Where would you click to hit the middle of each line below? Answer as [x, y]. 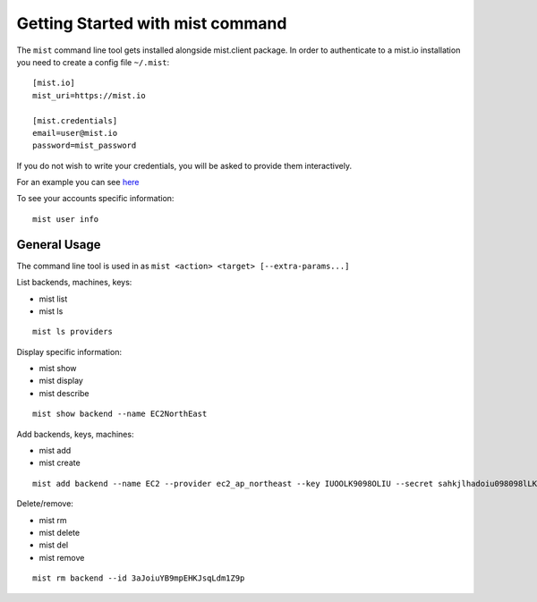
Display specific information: [69, 352]
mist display [61, 381]
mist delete [60, 533]
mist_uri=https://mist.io [89, 95]
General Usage [59, 245]
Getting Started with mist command [152, 23]
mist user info [66, 219]
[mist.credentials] [75, 120]
